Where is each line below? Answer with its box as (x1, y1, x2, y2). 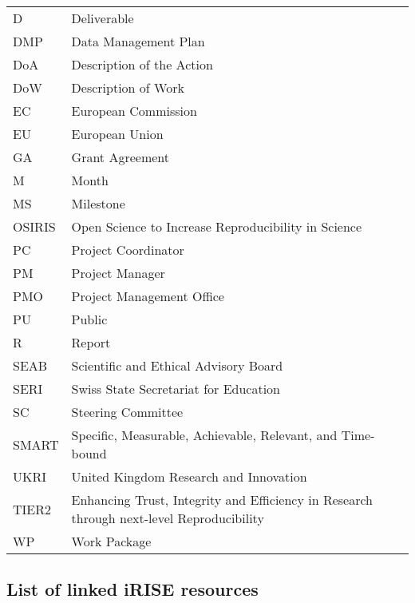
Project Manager (71, 264, 165, 282)
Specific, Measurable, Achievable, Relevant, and (71, 426, 338, 444)
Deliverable (71, 9, 134, 27)
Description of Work (71, 78, 184, 97)
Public (71, 310, 108, 328)
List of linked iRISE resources (6, 577, 259, 601)
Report (71, 333, 111, 351)
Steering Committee (71, 403, 184, 421)
